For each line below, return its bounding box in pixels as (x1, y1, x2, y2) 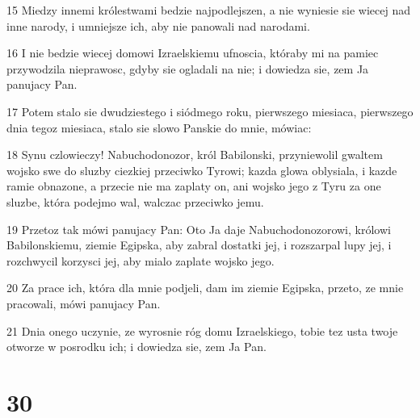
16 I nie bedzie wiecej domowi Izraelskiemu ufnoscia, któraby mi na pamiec (6, 44, 379, 61)
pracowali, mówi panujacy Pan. (6, 295, 161, 311)
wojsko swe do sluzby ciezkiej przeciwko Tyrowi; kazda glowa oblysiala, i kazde (6, 161, 397, 178)
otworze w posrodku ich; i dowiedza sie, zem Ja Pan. (6, 338, 267, 355)
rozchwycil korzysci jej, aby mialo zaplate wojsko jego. (6, 252, 275, 269)
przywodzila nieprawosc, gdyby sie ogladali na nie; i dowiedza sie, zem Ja (6, 60, 369, 77)
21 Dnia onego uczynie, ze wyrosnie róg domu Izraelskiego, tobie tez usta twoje (6, 322, 398, 339)
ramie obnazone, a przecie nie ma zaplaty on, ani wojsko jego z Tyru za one (6, 178, 381, 194)
